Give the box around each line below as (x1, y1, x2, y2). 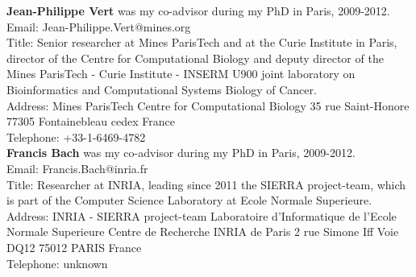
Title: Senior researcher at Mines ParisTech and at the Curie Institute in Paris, (6, 34, 397, 51)
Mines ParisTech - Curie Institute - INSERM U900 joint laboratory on (6, 65, 356, 82)
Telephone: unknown (6, 254, 108, 271)
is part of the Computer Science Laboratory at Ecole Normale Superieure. (6, 192, 372, 209)
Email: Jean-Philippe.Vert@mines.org (6, 18, 191, 35)
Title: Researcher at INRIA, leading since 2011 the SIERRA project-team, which (6, 176, 406, 192)
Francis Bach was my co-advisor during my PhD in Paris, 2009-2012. (6, 144, 356, 161)
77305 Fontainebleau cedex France (6, 113, 175, 130)
